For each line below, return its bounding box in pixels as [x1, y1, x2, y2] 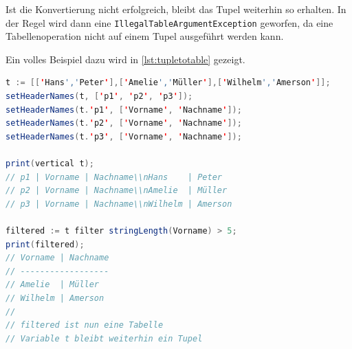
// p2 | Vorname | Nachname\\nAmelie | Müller [5, 185, 228, 196]
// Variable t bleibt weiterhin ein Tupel [5, 333, 203, 344]
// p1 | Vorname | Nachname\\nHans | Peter [5, 172, 222, 182]
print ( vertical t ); [5, 159, 94, 168]
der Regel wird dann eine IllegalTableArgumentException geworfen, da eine [5, 15, 333, 30]
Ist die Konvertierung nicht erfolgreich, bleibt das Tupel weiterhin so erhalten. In [5, 2, 346, 16]
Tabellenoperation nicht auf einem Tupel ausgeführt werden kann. [5, 29, 284, 43]
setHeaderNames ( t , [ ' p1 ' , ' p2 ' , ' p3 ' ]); [5, 91, 193, 102]
